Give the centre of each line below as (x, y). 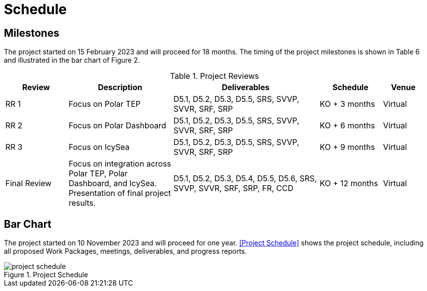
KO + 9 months (347, 147)
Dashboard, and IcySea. (113, 183)
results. (82, 203)
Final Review (29, 183)
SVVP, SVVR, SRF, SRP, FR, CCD (233, 188)
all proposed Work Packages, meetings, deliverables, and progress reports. (125, 251)
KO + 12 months (349, 183)
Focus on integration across (120, 164)
